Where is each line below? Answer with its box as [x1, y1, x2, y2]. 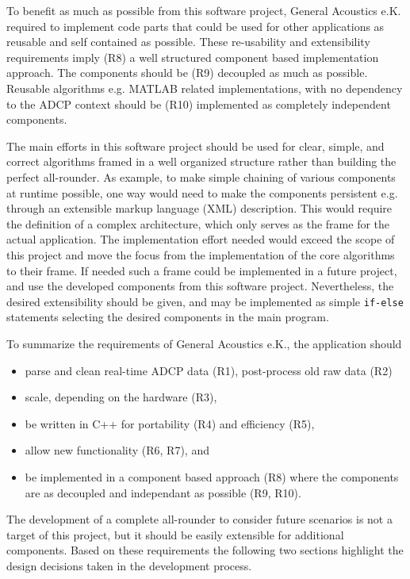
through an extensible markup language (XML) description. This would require [6, 200, 393, 217]
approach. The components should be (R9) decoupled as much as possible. [6, 64, 368, 81]
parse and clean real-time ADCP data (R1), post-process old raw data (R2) [25, 362, 393, 378]
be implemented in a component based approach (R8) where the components [25, 468, 399, 485]
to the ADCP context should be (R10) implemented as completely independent [6, 95, 391, 112]
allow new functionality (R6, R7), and [25, 442, 209, 458]
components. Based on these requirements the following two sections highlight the [6, 542, 404, 558]
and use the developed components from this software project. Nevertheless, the [6, 278, 394, 294]
